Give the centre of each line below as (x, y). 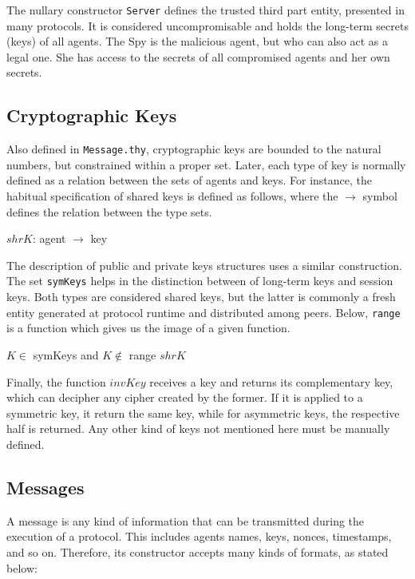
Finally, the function (56, 381)
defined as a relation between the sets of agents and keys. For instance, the (190, 180)
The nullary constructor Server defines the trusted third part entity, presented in (206, 10)
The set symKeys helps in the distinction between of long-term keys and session (200, 281)
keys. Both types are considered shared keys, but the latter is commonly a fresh (201, 297)
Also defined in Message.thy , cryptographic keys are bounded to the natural (194, 149)
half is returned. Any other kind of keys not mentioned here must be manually (198, 428)
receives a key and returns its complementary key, (271, 381)
